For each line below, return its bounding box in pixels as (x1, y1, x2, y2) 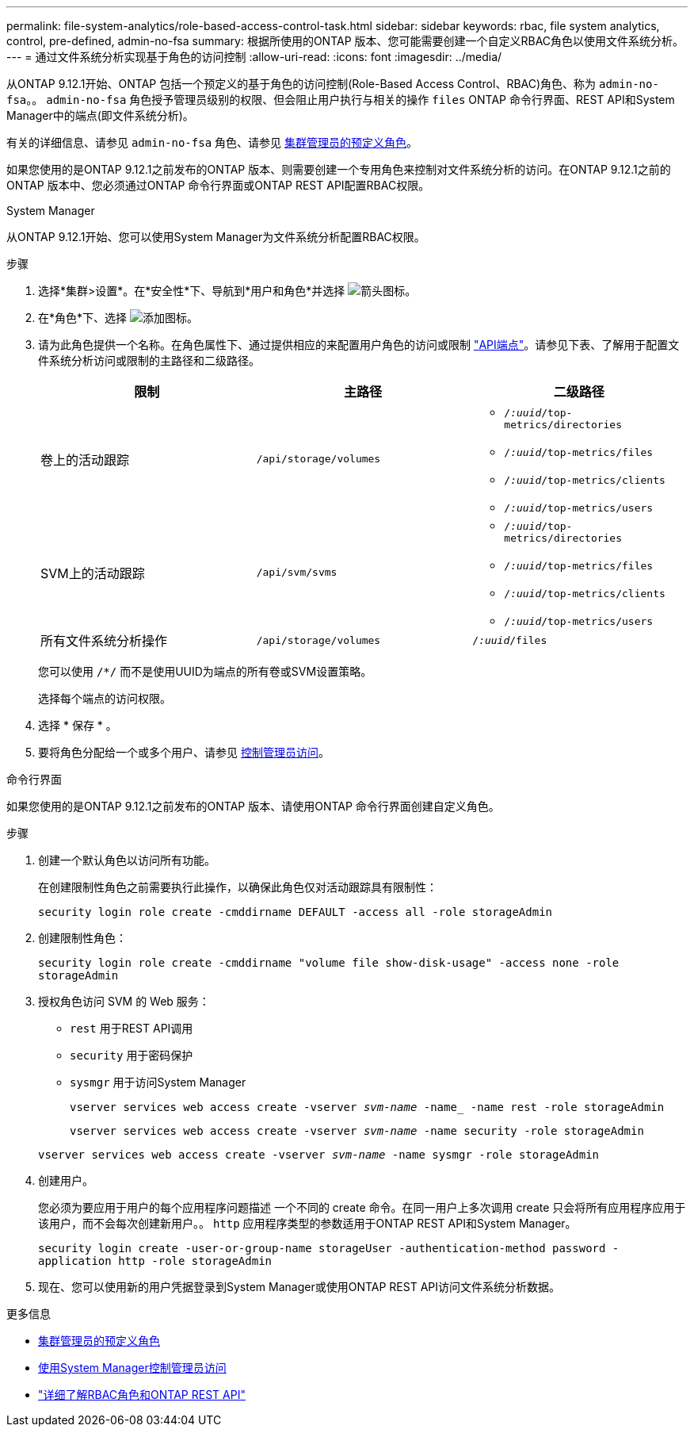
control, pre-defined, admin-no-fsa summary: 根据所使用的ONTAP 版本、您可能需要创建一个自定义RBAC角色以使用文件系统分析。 (6, 34, 684, 48)
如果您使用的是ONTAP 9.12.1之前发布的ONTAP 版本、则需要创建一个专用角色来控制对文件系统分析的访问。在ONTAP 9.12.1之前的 (6, 163, 671, 176)
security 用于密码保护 (70, 1048, 193, 1062)
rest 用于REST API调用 (70, 1021, 193, 1035)
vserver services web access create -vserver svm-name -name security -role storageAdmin (70, 1125, 644, 1137)
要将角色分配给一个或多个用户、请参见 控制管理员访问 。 (38, 745, 330, 759)
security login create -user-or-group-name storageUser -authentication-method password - (38, 1242, 620, 1255)
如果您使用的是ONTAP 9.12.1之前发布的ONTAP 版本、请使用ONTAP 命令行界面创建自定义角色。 (6, 799, 500, 813)
